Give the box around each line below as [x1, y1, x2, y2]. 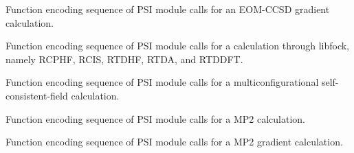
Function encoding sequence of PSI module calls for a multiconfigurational [5, 75, 319, 89]
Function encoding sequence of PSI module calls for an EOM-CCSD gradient [5, 2, 330, 16]
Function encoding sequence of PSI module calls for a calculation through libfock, [5, 38, 350, 53]
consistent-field [5, 88, 68, 102]
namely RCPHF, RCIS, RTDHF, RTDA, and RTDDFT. [5, 51, 243, 66]
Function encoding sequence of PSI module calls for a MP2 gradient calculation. [5, 134, 343, 149]
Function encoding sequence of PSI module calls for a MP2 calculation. [5, 111, 305, 126]
